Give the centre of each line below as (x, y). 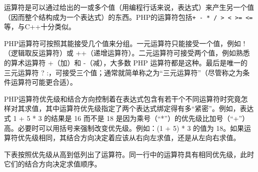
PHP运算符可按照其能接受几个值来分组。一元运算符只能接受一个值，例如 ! (125, 43)
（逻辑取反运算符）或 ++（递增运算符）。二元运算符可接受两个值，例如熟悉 (127, 53)
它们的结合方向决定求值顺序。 (53, 164)
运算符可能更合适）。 (44, 82)
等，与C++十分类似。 (40, 27)
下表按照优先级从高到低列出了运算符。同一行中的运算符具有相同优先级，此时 (129, 154)
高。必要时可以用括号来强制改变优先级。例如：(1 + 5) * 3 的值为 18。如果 (124, 128)
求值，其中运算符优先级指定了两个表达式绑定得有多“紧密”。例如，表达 (139, 108)
